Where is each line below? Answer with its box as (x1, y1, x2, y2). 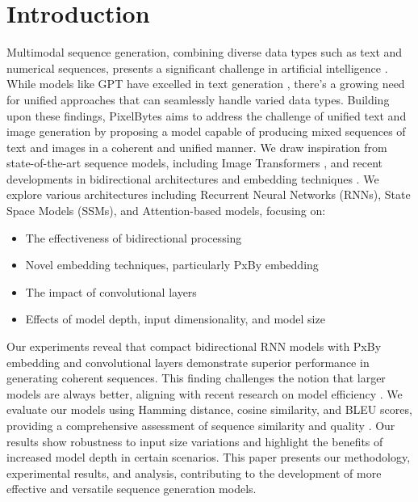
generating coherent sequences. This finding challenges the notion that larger (6, 369, 386, 386)
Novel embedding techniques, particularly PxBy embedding (25, 256, 319, 273)
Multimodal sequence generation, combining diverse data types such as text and (6, 44, 403, 61)
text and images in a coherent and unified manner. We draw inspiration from (6, 138, 387, 155)
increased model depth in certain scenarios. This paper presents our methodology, (6, 449, 411, 466)
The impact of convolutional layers (25, 283, 197, 300)
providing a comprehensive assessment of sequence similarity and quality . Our (6, 417, 395, 433)
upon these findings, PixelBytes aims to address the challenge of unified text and (6, 107, 407, 124)
